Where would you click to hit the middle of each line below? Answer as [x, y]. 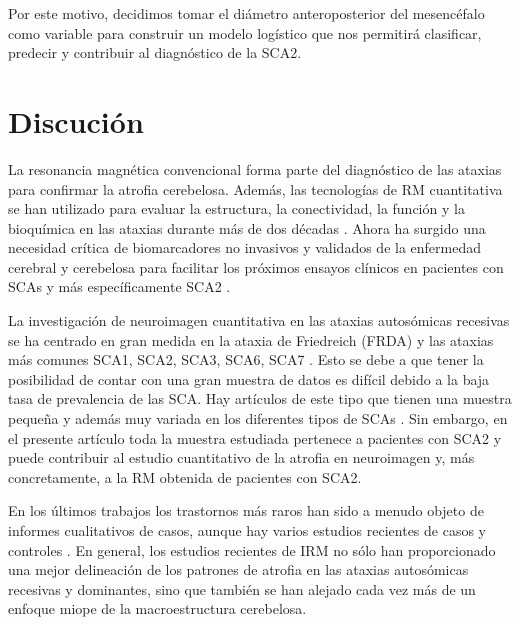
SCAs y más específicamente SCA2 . [119, 286]
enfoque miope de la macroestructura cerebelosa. [157, 608]
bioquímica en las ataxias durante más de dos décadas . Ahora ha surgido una [247, 227]
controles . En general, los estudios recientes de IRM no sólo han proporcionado [252, 549]
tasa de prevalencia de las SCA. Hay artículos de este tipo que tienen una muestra [260, 398]
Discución [76, 120]
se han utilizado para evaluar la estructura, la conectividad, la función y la [236, 208]
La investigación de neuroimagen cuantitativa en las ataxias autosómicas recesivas [259, 320]
